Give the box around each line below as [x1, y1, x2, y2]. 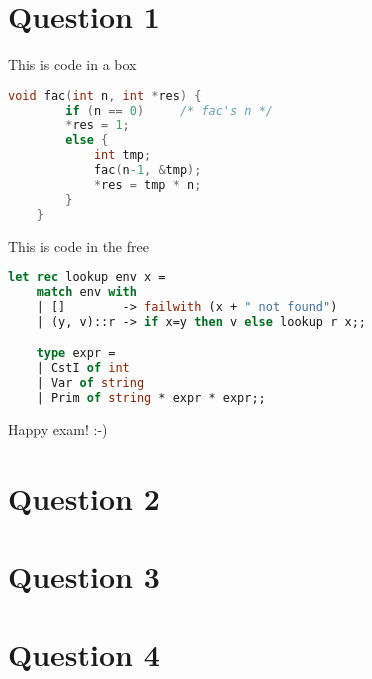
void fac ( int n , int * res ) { [8, 88, 202, 103]
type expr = [36, 346, 116, 361]
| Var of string [36, 376, 145, 391]
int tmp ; [93, 148, 152, 163]
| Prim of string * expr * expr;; [36, 390, 266, 405]
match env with [36, 285, 137, 300]
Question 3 [8, 556, 160, 596]
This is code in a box [8, 54, 137, 75]
